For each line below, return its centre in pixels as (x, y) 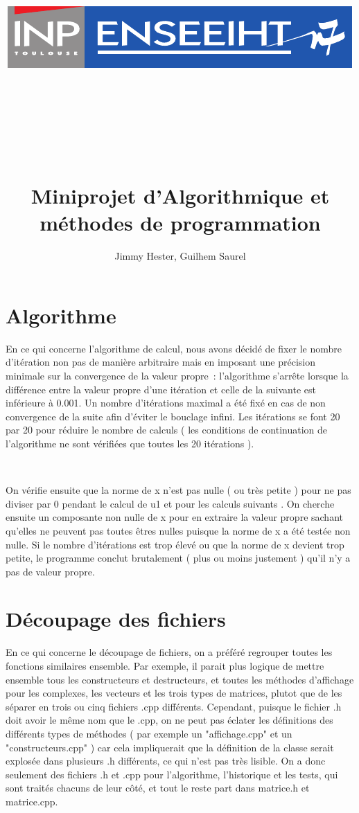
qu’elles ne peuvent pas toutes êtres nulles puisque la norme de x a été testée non (178, 530)
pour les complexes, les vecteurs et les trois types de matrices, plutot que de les (174, 693)
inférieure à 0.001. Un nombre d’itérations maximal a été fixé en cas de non (166, 403)
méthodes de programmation (180, 223)
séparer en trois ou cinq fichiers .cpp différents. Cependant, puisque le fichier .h (174, 706)
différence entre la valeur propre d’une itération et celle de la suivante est (161, 389)
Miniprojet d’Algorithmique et (180, 196)
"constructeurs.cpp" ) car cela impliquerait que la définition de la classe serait (170, 747)
